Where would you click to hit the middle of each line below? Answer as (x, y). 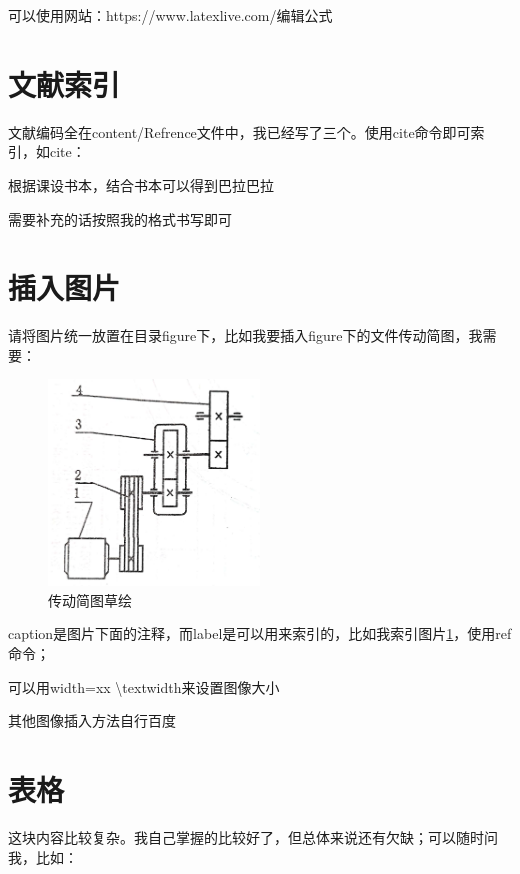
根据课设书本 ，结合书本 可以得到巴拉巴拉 (141, 184)
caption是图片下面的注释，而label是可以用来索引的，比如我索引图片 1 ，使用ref (260, 633)
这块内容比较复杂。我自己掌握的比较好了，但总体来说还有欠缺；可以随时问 (253, 836)
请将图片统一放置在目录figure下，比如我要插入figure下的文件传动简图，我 (245, 335)
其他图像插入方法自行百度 (92, 720)
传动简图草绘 (90, 599)
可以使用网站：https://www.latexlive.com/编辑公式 (170, 15)
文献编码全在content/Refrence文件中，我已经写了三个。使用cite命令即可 (239, 131)
